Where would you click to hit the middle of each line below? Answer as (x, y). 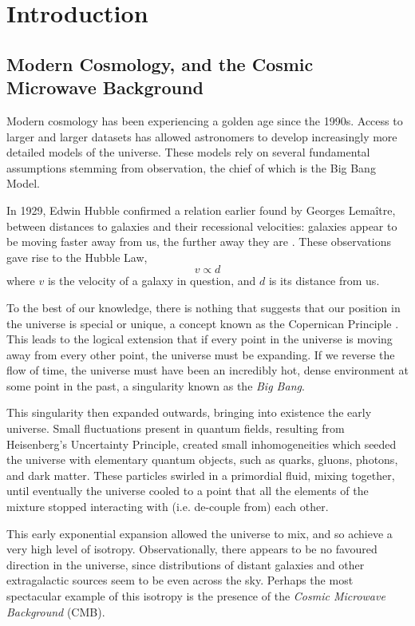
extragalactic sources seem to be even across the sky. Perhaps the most (180, 580)
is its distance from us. (324, 281)
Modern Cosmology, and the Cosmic (160, 63)
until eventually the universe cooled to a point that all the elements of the (188, 491)
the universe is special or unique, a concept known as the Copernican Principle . (203, 323)
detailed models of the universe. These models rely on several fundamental (188, 152)
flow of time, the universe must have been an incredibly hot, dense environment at (207, 370)
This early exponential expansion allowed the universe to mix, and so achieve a (200, 533)
